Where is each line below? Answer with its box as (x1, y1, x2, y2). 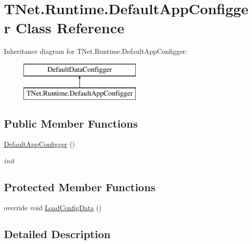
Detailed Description (4, 226, 111, 241)
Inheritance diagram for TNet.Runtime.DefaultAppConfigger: (4, 46, 188, 56)
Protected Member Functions (4, 179, 156, 194)
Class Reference (15, 18, 125, 38)
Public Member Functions (4, 116, 138, 131)
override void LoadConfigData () (4, 202, 102, 212)
